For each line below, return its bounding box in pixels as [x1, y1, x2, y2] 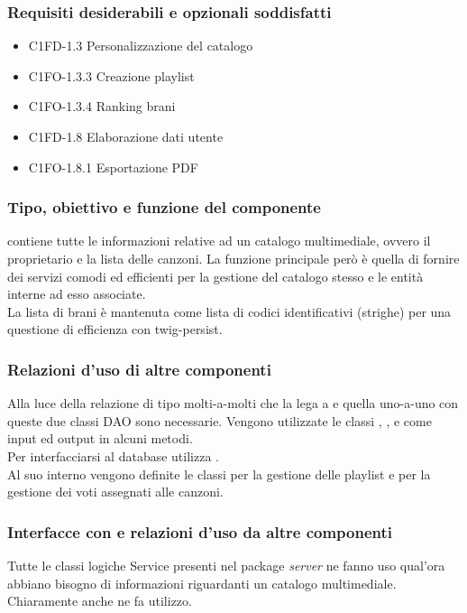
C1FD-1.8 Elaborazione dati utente [28, 127, 224, 145]
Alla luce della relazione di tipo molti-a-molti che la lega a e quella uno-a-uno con [7, 394, 459, 413]
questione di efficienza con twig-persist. [7, 320, 223, 339]
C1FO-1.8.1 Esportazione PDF [28, 157, 198, 176]
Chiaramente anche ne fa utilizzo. [7, 591, 192, 610]
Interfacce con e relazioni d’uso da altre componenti [7, 520, 393, 543]
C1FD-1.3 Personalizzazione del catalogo [28, 36, 253, 55]
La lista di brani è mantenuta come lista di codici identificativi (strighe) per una [7, 302, 452, 320]
